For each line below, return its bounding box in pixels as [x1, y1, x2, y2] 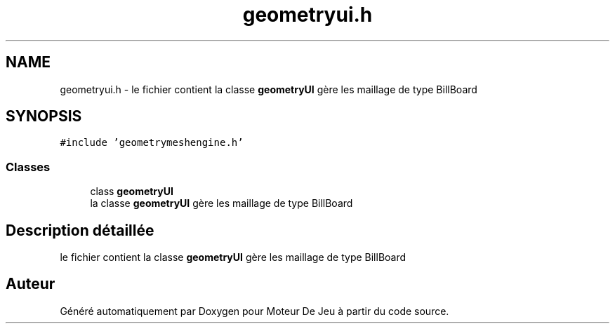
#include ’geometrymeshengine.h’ [60, 137, 244, 149]
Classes [6, 159, 51, 174]
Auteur [6, 275, 55, 293]
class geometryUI [90, 185, 173, 198]
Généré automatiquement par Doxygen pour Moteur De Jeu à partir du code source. [60, 304, 449, 317]
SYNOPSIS [6, 107, 82, 126]
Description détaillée [6, 221, 154, 239]
